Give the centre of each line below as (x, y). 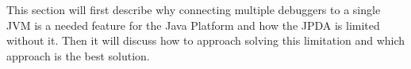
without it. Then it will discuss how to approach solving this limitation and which (206, 40)
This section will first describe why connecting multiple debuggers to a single (194, 9)
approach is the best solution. (78, 55)
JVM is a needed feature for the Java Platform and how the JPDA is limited (193, 25)
